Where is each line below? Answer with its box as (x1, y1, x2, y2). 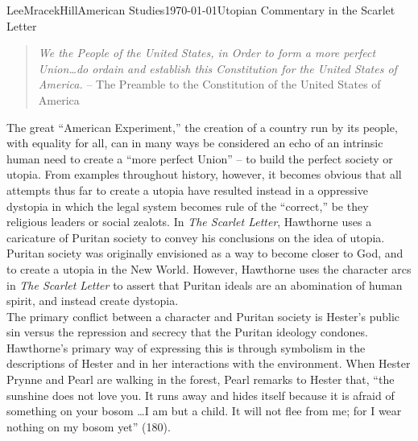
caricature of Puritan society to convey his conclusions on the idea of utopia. (6, 229, 385, 245)
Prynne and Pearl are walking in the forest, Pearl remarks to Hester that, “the (6, 371, 395, 388)
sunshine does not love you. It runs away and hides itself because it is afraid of (6, 386, 395, 403)
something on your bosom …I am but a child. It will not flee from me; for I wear (6, 402, 402, 419)
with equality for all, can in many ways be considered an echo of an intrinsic (6, 134, 383, 151)
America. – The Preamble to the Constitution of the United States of (38, 76, 381, 93)
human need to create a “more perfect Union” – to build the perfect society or (6, 150, 393, 167)
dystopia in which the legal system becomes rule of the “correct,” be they (6, 197, 369, 214)
